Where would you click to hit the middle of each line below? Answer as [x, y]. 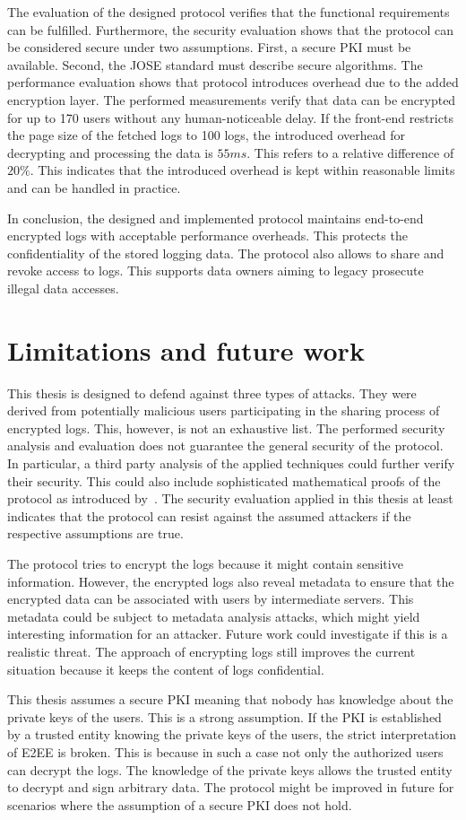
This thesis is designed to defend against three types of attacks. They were [212, 393]
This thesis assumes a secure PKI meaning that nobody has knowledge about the [230, 699]
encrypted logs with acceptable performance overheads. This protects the [207, 236]
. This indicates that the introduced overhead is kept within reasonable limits [242, 170]
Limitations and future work [186, 349]
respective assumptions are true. [95, 533]
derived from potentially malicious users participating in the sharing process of [224, 410]
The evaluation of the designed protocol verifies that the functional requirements [229, 12]
